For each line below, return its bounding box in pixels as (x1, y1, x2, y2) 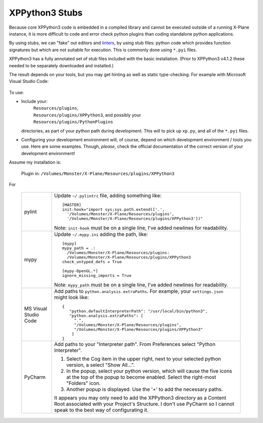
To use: (9, 89, 24, 95)
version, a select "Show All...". (66, 362, 135, 368)
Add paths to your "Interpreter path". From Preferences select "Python (54, 341, 216, 348)
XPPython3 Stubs (9, 7, 83, 18)
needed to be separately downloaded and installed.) (9, 62, 114, 68)
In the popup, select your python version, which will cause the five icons (66, 368, 232, 375)
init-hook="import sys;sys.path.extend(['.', (62, 207, 165, 212)
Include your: (21, 98, 48, 104)
